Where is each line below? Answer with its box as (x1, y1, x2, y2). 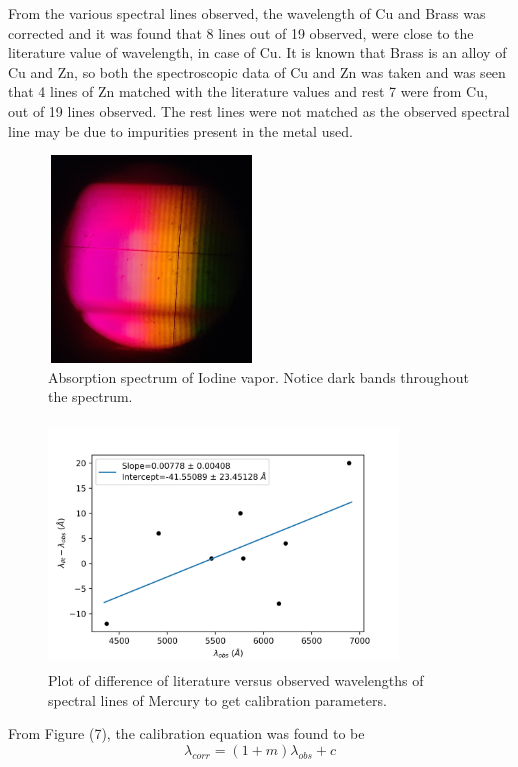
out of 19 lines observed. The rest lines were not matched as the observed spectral (8, 100, 510, 121)
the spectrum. (48, 386, 133, 407)
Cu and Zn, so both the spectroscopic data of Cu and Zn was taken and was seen (8, 61, 506, 82)
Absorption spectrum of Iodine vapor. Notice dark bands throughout (48, 366, 469, 387)
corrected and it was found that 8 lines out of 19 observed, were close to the (8, 22, 474, 43)
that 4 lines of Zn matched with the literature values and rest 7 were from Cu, (8, 81, 488, 102)
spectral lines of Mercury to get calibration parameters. (48, 689, 387, 710)
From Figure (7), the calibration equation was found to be (8, 723, 365, 744)
